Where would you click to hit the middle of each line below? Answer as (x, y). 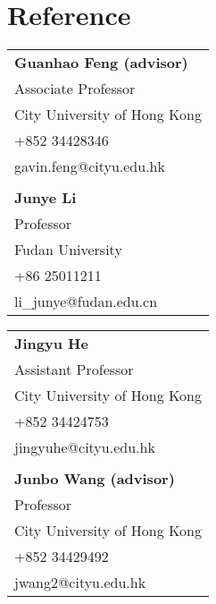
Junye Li (46, 198)
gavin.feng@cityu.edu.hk (90, 166)
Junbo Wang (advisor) (95, 479)
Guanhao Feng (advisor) (101, 63)
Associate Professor (75, 89)
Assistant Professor (74, 370)
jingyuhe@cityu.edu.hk (85, 447)
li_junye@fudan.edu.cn (86, 302)
